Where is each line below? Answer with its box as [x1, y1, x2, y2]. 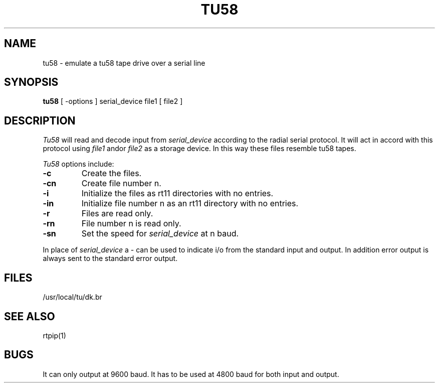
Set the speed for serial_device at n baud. [81, 228, 239, 239]
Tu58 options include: [43, 160, 114, 169]
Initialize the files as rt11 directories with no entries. [81, 188, 274, 199]
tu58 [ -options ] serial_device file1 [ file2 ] [43, 97, 183, 106]
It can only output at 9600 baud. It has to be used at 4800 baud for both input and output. [43, 369, 339, 378]
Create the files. [81, 168, 142, 179]
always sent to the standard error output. [43, 254, 178, 263]
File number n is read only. [81, 218, 181, 229]
